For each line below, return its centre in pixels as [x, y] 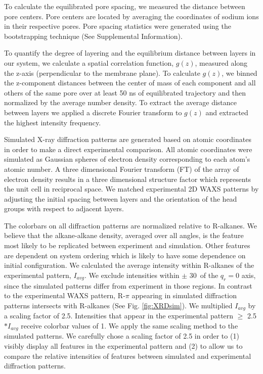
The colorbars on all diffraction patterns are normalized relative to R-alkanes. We [131, 225]
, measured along [221, 62]
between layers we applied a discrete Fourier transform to [93, 112]
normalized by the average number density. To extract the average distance [120, 102]
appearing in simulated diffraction [184, 295]
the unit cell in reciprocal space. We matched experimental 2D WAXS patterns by [131, 189]
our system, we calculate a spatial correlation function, [89, 62]
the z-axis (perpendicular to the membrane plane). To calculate [102, 73]
